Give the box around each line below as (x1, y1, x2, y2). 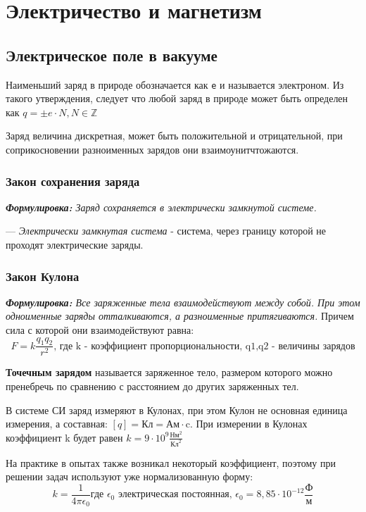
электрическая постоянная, (118, 489, 232, 500)
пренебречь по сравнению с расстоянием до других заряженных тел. (6, 379, 299, 394)
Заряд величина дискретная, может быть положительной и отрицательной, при (6, 128, 343, 143)
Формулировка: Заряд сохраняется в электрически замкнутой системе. (6, 199, 317, 214)
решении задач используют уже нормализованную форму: (6, 469, 253, 484)
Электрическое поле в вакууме (6, 44, 217, 65)
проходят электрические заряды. (6, 237, 144, 252)
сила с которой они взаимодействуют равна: (6, 323, 194, 337)
